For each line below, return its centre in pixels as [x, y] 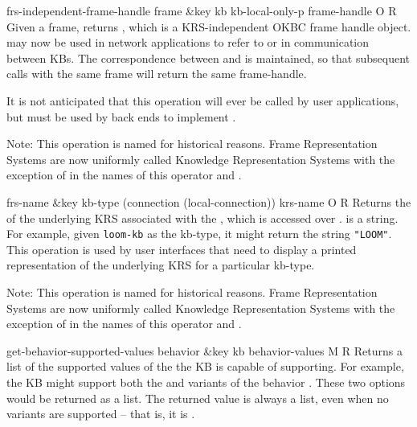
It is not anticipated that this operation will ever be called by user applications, [203, 100]
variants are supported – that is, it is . [101, 414]
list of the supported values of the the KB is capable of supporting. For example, [205, 366]
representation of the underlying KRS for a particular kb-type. [161, 265]
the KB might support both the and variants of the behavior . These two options [206, 382]
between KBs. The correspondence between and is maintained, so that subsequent [208, 57]
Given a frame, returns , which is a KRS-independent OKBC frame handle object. [209, 26]
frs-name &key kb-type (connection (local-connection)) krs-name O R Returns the [209, 201]
